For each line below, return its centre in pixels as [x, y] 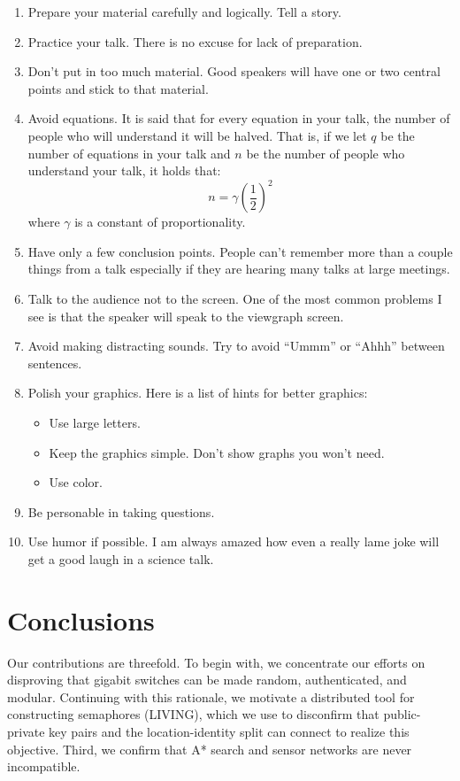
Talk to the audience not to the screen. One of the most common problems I [235, 299]
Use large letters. [95, 422]
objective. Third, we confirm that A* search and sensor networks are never [210, 749]
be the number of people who [326, 153]
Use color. [76, 482]
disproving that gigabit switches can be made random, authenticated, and [207, 680]
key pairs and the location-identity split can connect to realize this [229, 732]
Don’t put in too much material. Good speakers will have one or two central [234, 71]
